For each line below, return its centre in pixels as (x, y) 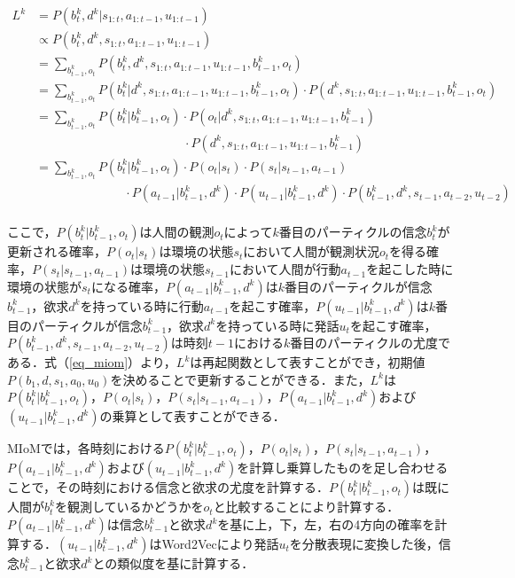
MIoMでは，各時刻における (86, 448)
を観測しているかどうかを (129, 507)
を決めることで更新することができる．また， (240, 379)
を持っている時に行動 (142, 305)
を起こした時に (410, 269)
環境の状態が (44, 286)
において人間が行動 (285, 269)
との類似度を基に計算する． (173, 563)
